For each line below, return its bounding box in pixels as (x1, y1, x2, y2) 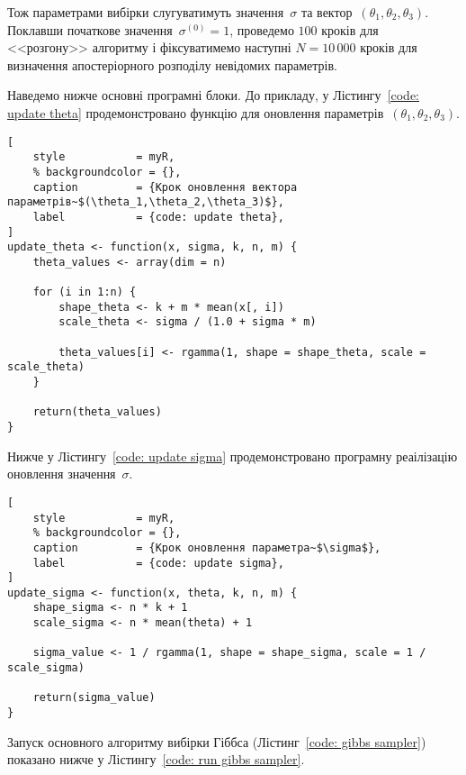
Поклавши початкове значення (7, 20, 173, 39)
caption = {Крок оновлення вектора (32, 180, 298, 194)
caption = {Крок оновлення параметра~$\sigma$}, (32, 541, 381, 554)
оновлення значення (7, 464, 116, 483)
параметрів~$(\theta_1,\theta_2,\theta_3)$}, (7, 196, 284, 209)
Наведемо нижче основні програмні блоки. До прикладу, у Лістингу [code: (7, 86, 420, 105)
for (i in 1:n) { (32, 286, 137, 299)
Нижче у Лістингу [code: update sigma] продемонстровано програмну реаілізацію (7, 446, 458, 465)
